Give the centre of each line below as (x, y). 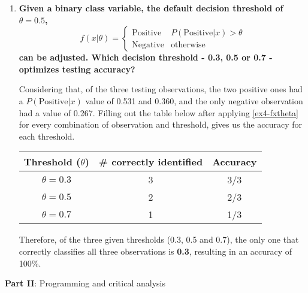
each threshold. (47, 136)
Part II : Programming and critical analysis (85, 283)
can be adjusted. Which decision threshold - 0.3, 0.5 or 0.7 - (146, 57)
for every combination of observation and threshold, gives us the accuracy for (161, 124)
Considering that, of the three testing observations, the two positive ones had (161, 89)
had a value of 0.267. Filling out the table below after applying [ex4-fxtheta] (158, 112)
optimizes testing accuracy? (77, 69)
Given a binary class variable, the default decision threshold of (151, 8)
